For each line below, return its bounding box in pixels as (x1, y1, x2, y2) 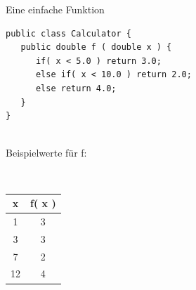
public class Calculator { (6, 28, 131, 39)
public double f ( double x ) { (20, 42, 172, 53)
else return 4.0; (35, 83, 117, 93)
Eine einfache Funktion (6, 2, 105, 16)
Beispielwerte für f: (6, 145, 87, 160)
